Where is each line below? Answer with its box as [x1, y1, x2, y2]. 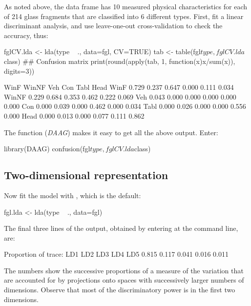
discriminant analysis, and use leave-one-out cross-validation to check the [4, 20, 223, 31]
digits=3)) [4, 65, 35, 76]
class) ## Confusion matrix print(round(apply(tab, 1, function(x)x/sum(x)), [4, 56, 235, 66]
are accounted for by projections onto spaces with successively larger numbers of [4, 275, 244, 285]
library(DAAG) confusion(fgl [4, 143, 90, 154]
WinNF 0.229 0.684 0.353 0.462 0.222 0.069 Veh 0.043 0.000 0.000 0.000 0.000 [4, 91, 236, 102]
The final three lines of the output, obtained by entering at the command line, [4, 223, 238, 233]
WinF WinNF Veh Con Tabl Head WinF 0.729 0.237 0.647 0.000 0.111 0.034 [4, 82, 234, 92]
